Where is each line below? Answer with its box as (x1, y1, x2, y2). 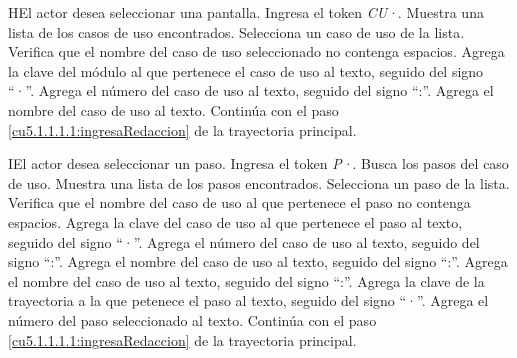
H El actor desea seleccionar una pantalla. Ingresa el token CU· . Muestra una (8, 2, 484, 22)
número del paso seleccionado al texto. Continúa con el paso (8, 309, 377, 330)
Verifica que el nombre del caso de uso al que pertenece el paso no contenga (8, 192, 471, 213)
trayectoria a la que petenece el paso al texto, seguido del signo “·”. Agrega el (8, 290, 489, 311)
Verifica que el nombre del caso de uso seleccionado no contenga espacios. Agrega (8, 41, 505, 62)
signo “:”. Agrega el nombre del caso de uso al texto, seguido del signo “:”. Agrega (8, 251, 508, 272)
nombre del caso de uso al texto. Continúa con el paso (8, 99, 339, 120)
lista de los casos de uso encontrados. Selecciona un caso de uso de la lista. (8, 21, 465, 42)
